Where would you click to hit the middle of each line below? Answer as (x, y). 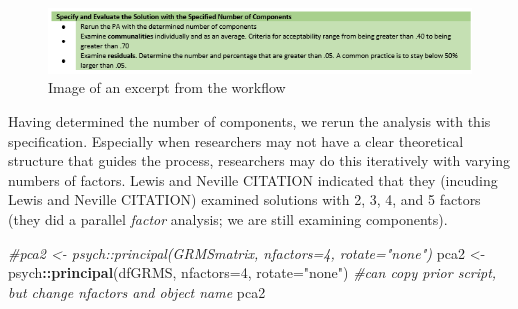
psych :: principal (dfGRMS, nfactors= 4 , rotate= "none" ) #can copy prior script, (252, 272)
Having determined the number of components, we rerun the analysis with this (249, 121)
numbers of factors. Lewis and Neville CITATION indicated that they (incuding (253, 179)
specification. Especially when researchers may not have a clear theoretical (236, 140)
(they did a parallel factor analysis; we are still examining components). (228, 218)
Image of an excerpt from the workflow (167, 87)
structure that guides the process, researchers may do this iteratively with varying (259, 160)
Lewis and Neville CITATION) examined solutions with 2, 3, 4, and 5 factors (244, 199)
